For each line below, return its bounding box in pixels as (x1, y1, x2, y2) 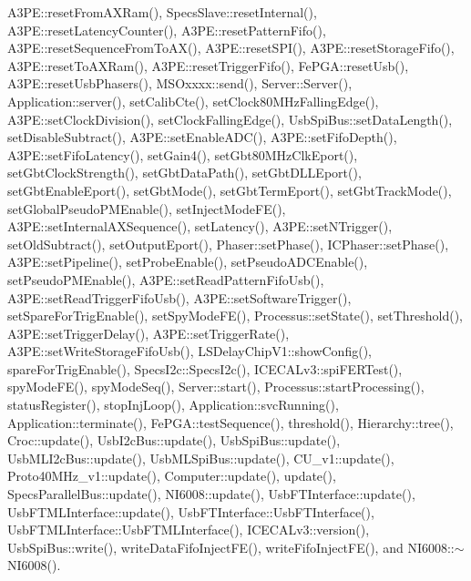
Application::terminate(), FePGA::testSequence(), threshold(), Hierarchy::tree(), (7, 413, 454, 432)
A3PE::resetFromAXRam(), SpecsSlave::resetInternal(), (7, 3, 317, 21)
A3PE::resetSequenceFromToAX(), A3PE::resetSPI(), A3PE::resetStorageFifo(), (7, 38, 455, 57)
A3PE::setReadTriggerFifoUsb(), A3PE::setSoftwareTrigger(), (7, 288, 352, 307)
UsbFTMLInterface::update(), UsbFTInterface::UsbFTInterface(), (7, 502, 374, 521)
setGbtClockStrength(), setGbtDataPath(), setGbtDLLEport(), (7, 163, 362, 182)
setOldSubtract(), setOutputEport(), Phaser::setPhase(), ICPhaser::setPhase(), (7, 234, 449, 253)
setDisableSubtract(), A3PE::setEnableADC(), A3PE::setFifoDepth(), (7, 127, 397, 147)
